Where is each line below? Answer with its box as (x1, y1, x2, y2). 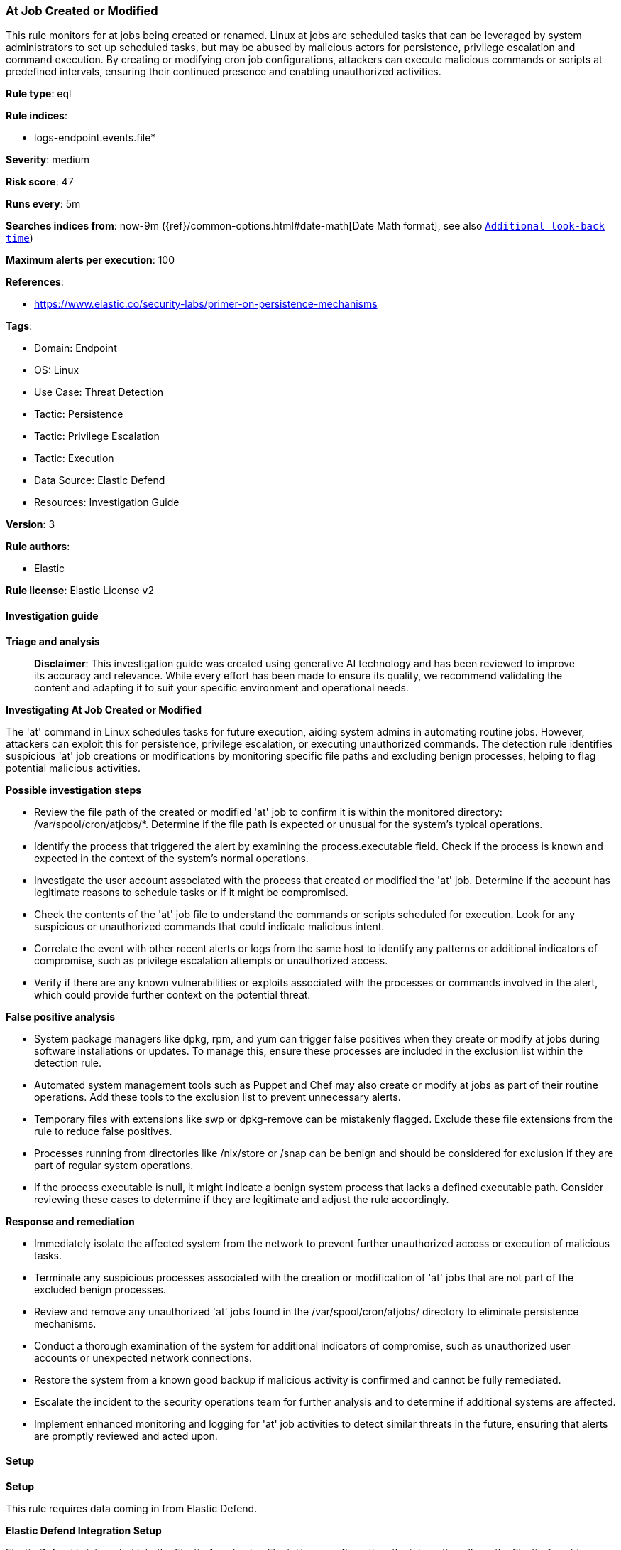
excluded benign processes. (34, 1283, 166, 1296)
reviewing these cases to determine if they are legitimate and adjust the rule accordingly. (34, 1193, 449, 1205)
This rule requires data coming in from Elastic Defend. (6, 1502, 258, 1514)
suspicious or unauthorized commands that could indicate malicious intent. (34, 920, 385, 932)
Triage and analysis (6, 635, 100, 647)
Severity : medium (6, 154, 90, 166)
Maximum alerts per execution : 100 (6, 254, 175, 267)
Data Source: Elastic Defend (34, 474, 165, 487)
